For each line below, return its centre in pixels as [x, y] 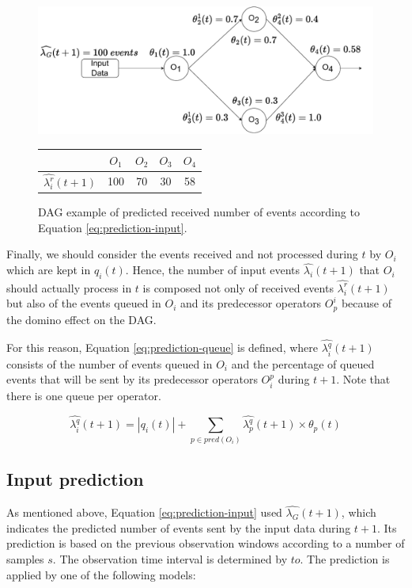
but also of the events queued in [84, 303]
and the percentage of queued [303, 363]
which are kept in [49, 270]
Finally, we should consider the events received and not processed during [182, 254]
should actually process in [69, 287]
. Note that [363, 379]
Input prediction [75, 479]
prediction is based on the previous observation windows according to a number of [206, 543]
